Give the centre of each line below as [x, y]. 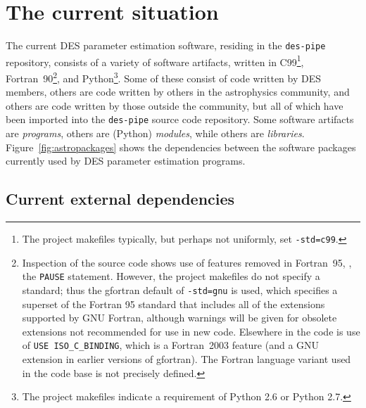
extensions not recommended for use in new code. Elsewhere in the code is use [191, 331]
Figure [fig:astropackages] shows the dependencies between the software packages [181, 147]
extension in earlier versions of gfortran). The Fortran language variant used [187, 359]
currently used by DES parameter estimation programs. [126, 161]
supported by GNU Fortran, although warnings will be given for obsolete [179, 318]
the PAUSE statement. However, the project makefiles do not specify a [171, 276]
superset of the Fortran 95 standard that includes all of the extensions [173, 304]
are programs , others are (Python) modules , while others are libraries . [155, 133]
